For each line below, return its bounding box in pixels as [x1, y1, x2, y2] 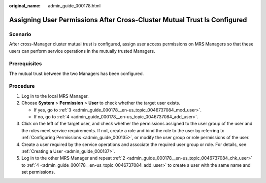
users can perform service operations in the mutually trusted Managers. [9, 48, 155, 54]
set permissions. [21, 169, 55, 175]
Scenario [9, 31, 32, 37]
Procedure [9, 83, 35, 90]
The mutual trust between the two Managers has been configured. [9, 71, 144, 76]
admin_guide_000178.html [48, 3, 101, 8]
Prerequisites [9, 60, 42, 67]
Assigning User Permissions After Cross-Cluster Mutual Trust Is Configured [9, 15, 247, 24]
